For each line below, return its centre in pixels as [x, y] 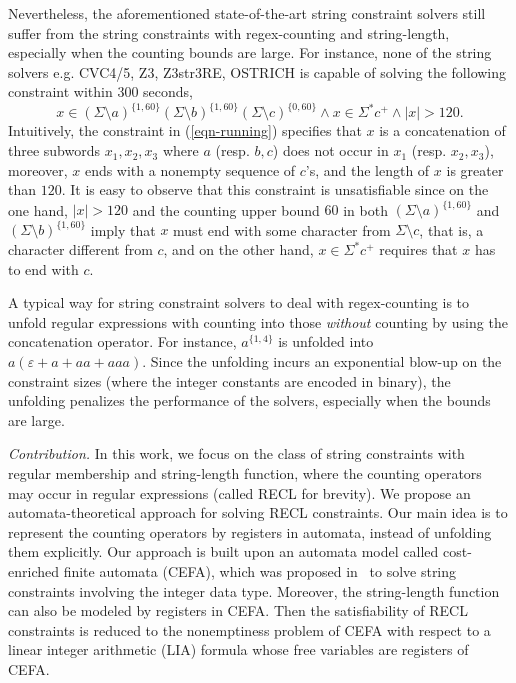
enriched [33, 570]
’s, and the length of [367, 169]
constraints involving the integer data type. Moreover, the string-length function [254, 590]
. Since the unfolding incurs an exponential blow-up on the [322, 361]
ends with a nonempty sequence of [190, 169]
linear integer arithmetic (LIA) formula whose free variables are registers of [238, 649]
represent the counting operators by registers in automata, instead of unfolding [250, 531]
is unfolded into [326, 341]
